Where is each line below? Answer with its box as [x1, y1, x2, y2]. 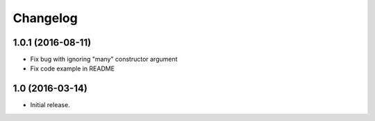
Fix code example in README [30, 64, 115, 73]
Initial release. [30, 101, 70, 109]
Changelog [12, 10, 78, 26]
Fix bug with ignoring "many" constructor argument [30, 55, 178, 64]
